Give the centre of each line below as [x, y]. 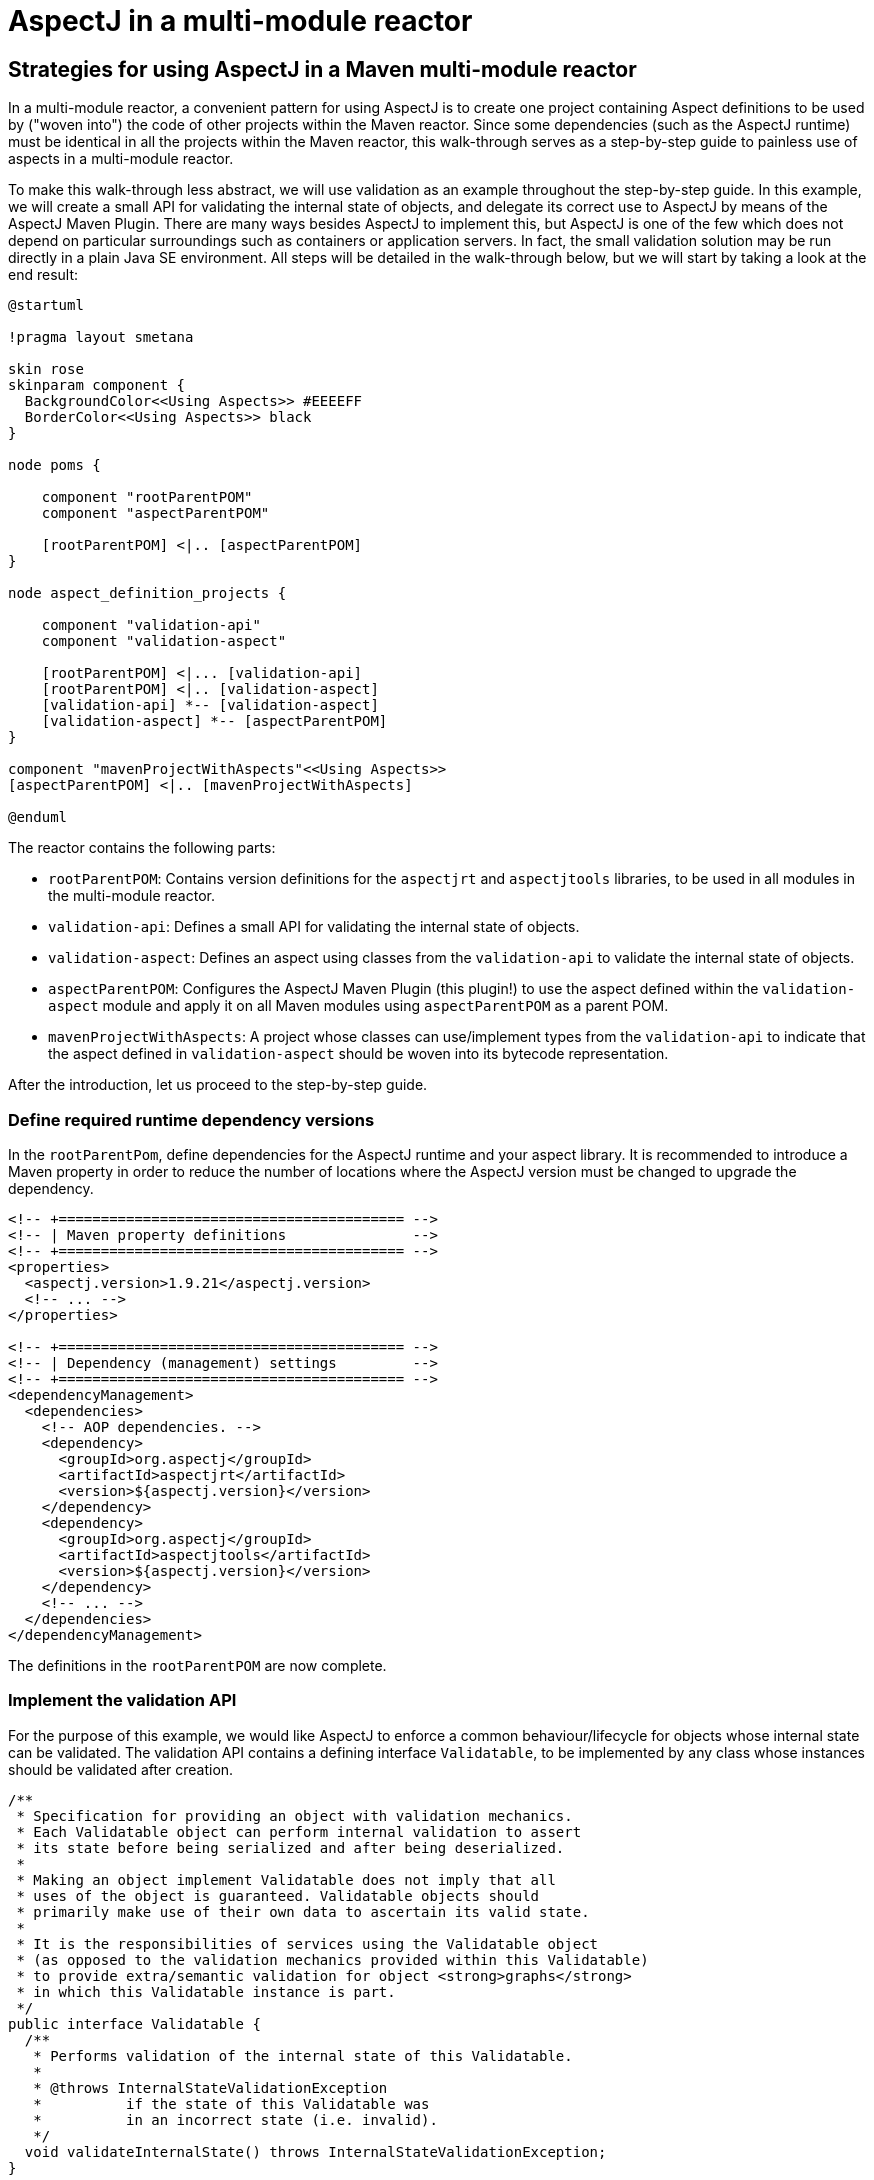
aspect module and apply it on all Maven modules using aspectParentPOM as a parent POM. [358, 1006]
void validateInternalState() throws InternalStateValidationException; [315, 2151]
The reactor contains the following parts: [142, 848]
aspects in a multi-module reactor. [121, 159]
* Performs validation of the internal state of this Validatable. [303, 2055]
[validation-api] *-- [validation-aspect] [210, 705]
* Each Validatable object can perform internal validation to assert [299, 1831]
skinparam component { [97, 385]
